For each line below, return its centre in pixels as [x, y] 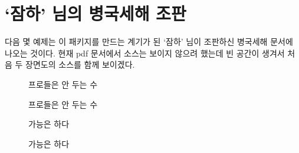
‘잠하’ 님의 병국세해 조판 [96, 13]
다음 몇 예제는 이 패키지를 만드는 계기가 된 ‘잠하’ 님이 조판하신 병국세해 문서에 [149, 41]
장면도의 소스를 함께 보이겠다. [80, 64]
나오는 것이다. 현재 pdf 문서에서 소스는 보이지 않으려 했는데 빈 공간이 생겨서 [145, 53]
